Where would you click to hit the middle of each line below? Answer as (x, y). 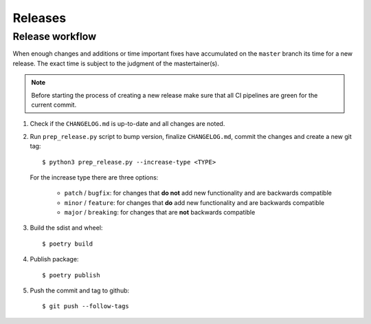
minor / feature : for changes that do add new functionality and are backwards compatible (194, 202)
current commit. (54, 105)
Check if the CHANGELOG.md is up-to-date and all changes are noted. (127, 124)
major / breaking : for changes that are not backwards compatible (160, 213)
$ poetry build (68, 244)
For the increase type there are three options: (94, 177)
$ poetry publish (71, 275)
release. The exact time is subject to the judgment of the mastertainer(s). (116, 63)
